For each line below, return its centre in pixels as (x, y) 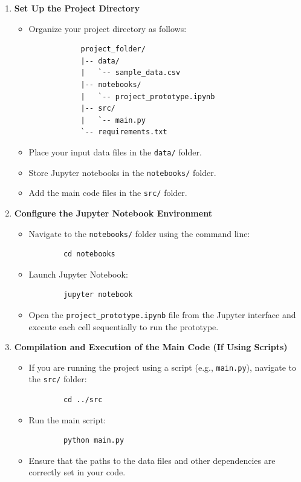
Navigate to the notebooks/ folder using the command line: (139, 233)
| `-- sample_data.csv (131, 73)
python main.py (94, 441)
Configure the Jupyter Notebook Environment (113, 213)
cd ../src (83, 400)
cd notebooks (89, 254)
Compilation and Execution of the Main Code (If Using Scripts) (151, 347)
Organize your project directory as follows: (108, 28)
